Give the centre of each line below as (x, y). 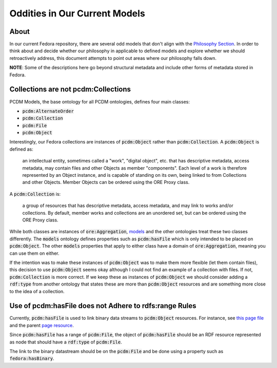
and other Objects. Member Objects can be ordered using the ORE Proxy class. (106, 182)
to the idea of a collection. (37, 291)
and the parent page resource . (42, 325)
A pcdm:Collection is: (35, 194)
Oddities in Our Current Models (77, 13)
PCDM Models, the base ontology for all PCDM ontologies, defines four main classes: (100, 101)
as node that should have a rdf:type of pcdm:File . (66, 342)
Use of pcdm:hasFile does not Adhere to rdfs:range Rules (103, 306)
